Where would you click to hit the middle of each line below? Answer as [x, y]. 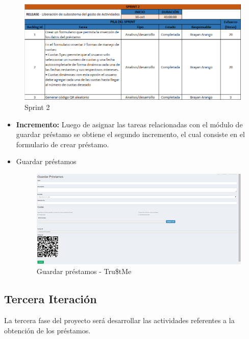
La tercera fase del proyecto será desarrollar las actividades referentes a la [119, 320]
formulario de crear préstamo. [63, 144]
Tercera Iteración [51, 299]
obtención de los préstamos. [47, 330]
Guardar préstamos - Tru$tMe [84, 271]
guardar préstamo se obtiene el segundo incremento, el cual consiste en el [130, 134]
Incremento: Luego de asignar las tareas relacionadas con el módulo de [129, 124]
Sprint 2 [37, 107]
